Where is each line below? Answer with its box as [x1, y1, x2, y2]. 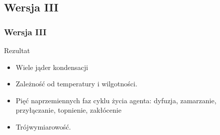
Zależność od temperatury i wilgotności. [15, 78, 137, 89]
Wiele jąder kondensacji [15, 62, 88, 72]
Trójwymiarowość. [15, 121, 71, 132]
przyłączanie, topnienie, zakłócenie [15, 105, 121, 115]
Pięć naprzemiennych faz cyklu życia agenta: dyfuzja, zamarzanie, [15, 95, 217, 105]
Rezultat [4, 45, 30, 55]
